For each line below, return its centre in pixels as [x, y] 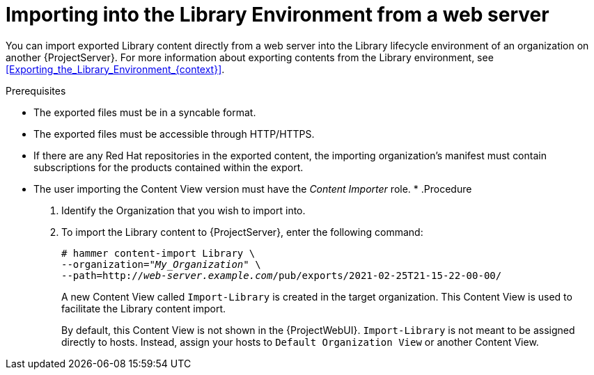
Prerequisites [36, 90]
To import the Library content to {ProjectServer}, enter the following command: [242, 232]
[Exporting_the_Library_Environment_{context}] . [115, 69]
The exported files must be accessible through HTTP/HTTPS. [174, 134]
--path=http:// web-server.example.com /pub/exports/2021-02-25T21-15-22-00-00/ [282, 275]
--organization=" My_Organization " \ [161, 264]
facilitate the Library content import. [144, 308]
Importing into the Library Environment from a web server [278, 15]
